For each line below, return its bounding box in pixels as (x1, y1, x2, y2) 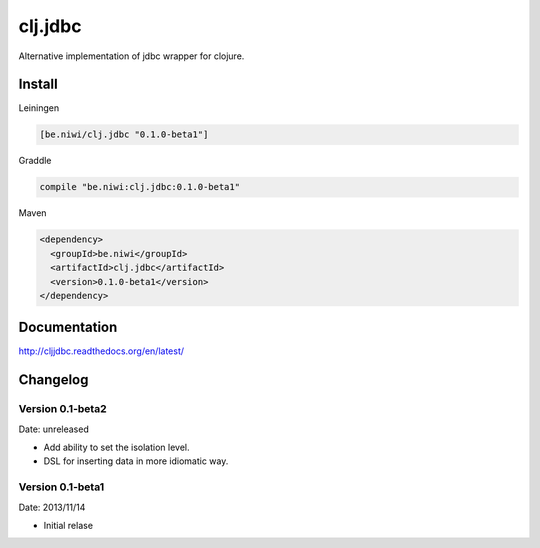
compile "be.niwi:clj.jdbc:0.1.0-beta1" (39, 181, 240, 193)
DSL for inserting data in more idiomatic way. (43, 455, 229, 467)
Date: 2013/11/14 (18, 501, 86, 513)
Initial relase (43, 519, 94, 531)
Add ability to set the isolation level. (43, 441, 190, 453)
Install (18, 76, 59, 93)
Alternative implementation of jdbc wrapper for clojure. (18, 50, 245, 62)
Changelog (18, 371, 89, 389)
